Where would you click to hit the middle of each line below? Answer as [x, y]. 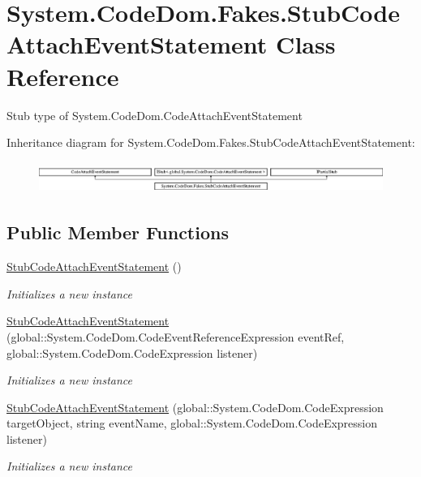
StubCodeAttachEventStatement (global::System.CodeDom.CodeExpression [195, 407]
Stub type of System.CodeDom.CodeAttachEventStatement [155, 115]
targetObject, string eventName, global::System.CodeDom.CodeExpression [192, 423]
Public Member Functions [118, 232]
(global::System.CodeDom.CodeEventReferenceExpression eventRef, [176, 336]
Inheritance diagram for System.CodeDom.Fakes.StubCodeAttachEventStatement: [211, 142]
